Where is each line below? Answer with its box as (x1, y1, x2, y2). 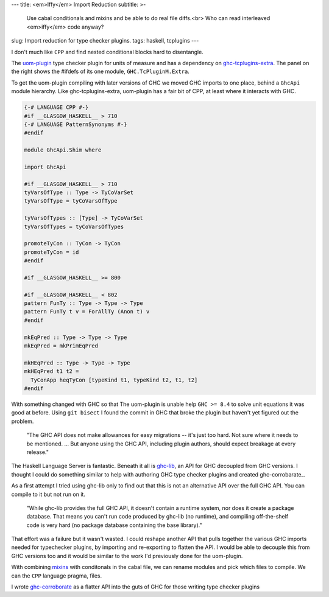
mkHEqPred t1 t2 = (24, 368, 79, 375)
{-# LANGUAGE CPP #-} (24, 104, 89, 111)
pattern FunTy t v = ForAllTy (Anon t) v (24, 308, 150, 315)
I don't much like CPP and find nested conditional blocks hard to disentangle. (11, 48, 203, 55)
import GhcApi (24, 163, 66, 170)
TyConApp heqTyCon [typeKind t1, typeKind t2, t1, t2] (30, 376, 198, 383)
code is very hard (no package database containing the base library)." (26, 521, 202, 529)
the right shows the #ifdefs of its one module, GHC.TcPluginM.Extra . (11, 68, 190, 75)
